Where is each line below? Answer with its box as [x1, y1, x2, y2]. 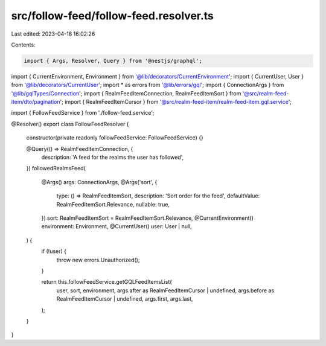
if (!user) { [41, 248, 66, 255]
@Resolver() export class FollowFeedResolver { [11, 120, 129, 127]
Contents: [11, 41, 36, 48]
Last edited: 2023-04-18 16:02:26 [11, 30, 95, 37]
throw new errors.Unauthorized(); [56, 256, 140, 263]
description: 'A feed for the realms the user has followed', [41, 154, 184, 161]
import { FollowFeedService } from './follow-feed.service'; [11, 109, 155, 117]
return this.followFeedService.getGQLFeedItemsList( [41, 278, 172, 286]
